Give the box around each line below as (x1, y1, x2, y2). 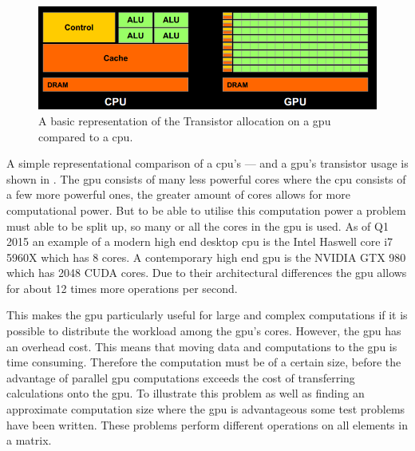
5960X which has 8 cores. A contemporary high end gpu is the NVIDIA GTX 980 (6, 248, 406, 265)
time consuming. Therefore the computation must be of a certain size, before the (6, 354, 401, 370)
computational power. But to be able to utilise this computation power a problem (6, 201, 406, 218)
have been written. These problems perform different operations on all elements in (6, 416, 408, 433)
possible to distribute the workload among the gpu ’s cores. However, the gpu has (6, 322, 401, 339)
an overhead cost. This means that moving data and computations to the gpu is (6, 338, 397, 354)
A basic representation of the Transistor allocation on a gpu (38, 112, 331, 129)
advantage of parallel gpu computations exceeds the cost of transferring (6, 369, 355, 386)
